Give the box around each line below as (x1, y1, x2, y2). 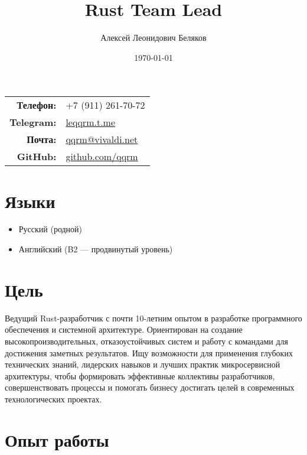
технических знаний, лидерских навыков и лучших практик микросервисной (5, 358, 280, 370)
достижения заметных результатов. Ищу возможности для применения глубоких (5, 346, 293, 359)
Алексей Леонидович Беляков (100, 31, 207, 44)
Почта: (27, 132, 57, 147)
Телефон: (17, 98, 57, 112)
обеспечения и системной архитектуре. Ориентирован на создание (5, 323, 243, 336)
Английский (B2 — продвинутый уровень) (18, 243, 173, 255)
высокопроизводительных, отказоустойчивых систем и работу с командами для (5, 334, 288, 347)
